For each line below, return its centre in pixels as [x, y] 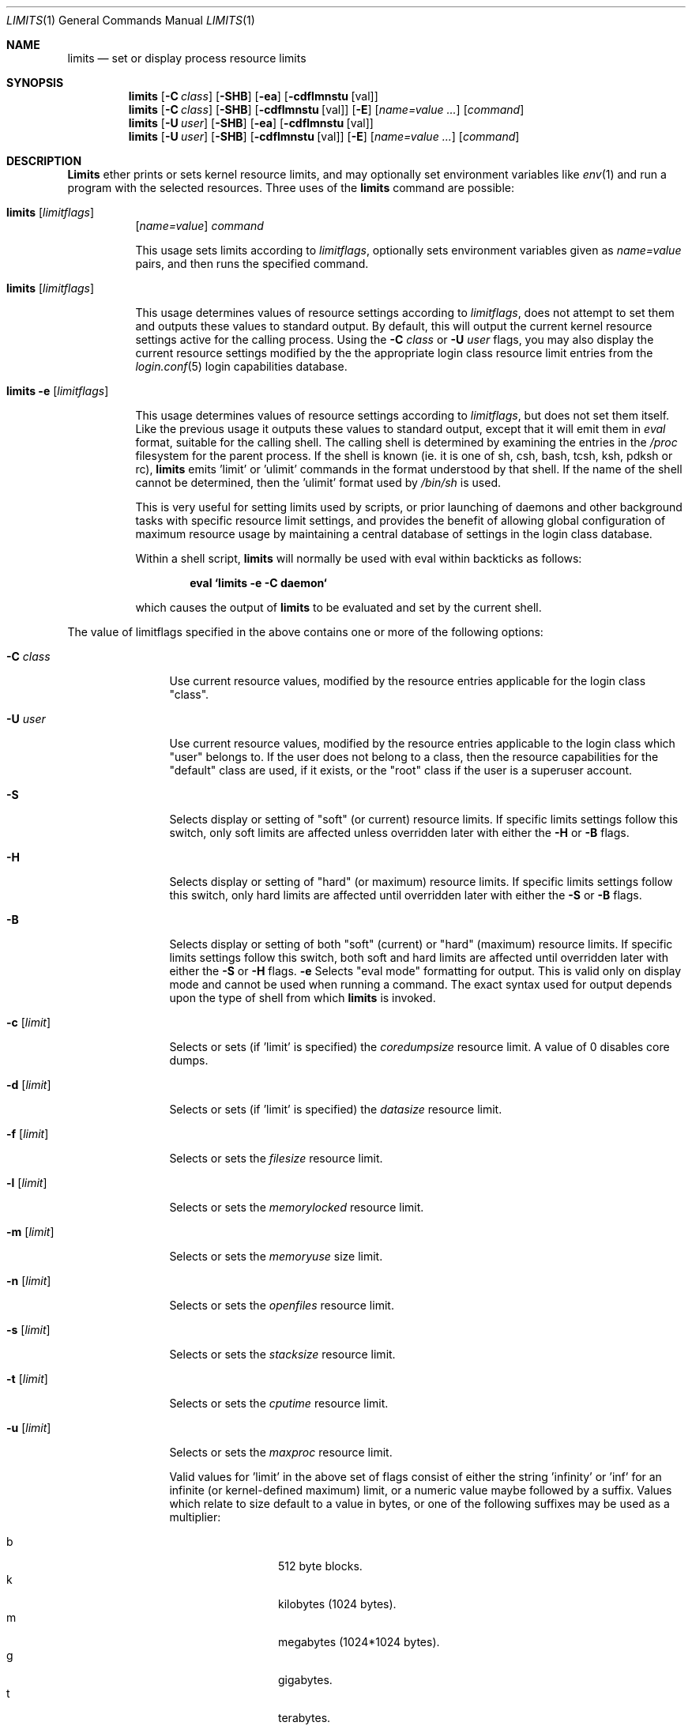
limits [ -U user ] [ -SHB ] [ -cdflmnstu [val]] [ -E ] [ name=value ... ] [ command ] [324, 136]
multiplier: [195, 1517]
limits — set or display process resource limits [187, 58]
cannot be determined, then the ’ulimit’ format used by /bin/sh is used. [318, 482]
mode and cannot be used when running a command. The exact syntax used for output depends [421, 984]
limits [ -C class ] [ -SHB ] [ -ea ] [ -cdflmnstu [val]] [253, 96]
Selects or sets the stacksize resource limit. [282, 1354]
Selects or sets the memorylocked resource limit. [297, 1207]
